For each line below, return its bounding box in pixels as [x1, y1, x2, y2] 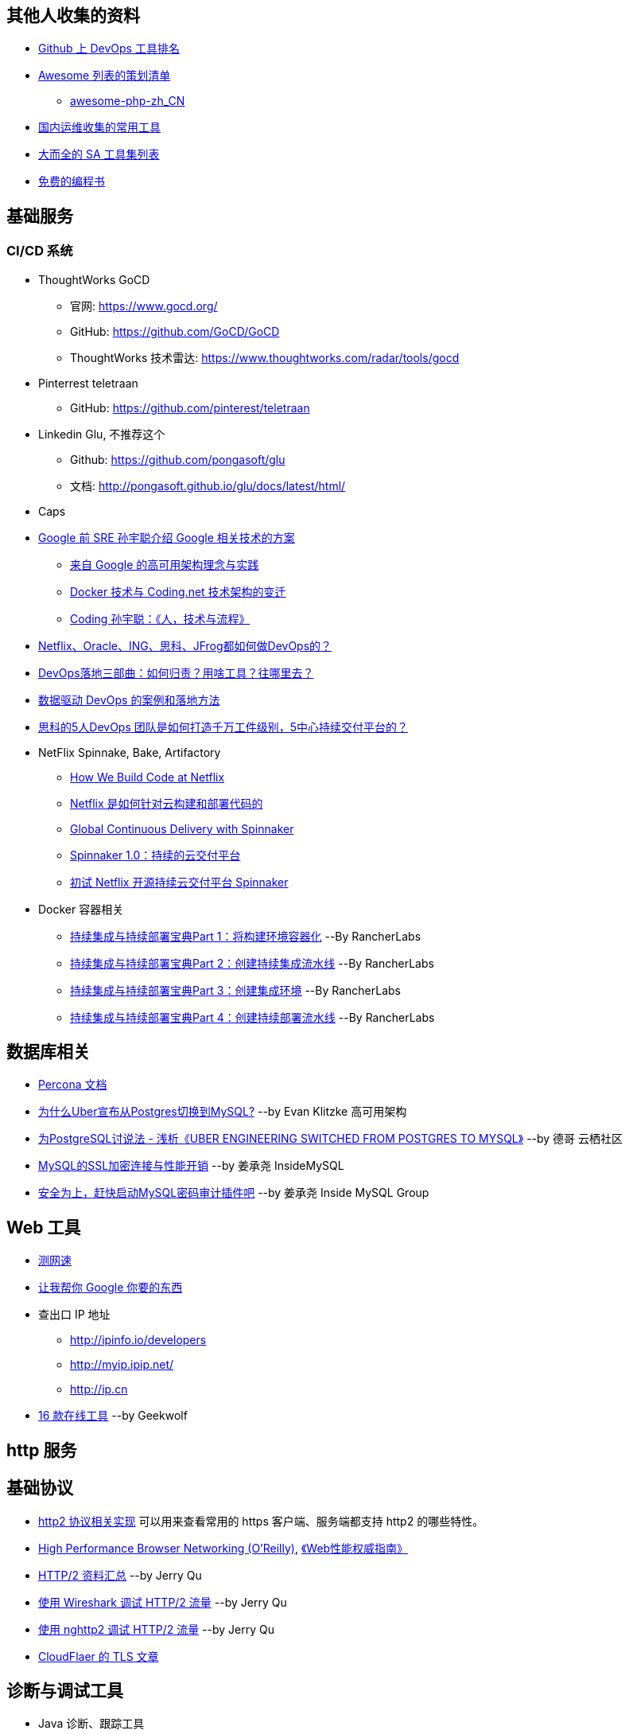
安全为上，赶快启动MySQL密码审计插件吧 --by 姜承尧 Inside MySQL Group [38, 1186, 429, 1200]
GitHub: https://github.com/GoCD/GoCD [70, 324, 280, 338]
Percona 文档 [38, 1077, 107, 1092]
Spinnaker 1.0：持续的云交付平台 [70, 848, 241, 862]
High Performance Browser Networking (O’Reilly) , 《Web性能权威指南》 [38, 1541, 409, 1555]
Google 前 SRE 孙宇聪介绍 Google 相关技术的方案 [38, 530, 295, 544]
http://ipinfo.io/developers [70, 1333, 207, 1347]
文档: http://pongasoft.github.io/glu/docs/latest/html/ [70, 478, 346, 493]
